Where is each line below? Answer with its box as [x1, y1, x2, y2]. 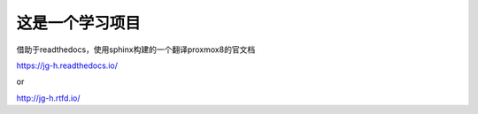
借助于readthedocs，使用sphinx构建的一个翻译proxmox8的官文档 [16, 44, 256, 55]
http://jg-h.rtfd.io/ [16, 93, 81, 103]
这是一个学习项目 [16, 13, 142, 33]
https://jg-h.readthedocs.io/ [16, 60, 119, 71]
